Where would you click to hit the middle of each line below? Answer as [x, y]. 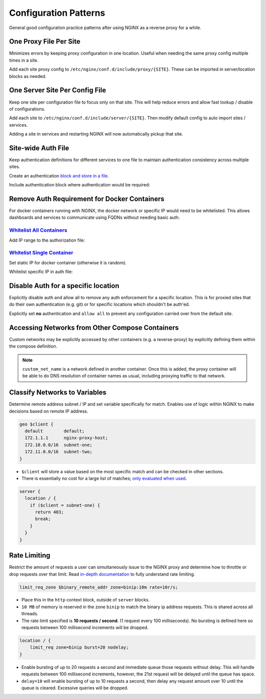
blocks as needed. [28, 76]
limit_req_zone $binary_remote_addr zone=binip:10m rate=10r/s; [99, 587]
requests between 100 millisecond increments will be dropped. [85, 628]
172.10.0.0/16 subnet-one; [59, 445]
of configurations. [27, 109]
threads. [30, 614]
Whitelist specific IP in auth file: [41, 272]
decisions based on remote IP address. [49, 411]
